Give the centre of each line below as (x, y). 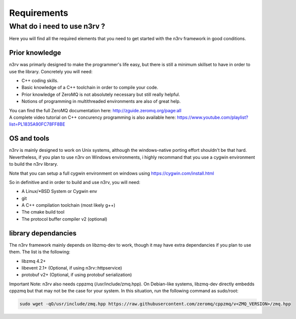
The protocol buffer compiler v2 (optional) (64, 219)
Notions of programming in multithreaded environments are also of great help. (101, 101)
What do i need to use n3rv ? (57, 26)
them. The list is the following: (40, 252)
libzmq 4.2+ (34, 261)
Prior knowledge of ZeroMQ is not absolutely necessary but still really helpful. (101, 94)
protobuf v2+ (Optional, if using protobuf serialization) (77, 275)
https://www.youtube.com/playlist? (212, 117)
